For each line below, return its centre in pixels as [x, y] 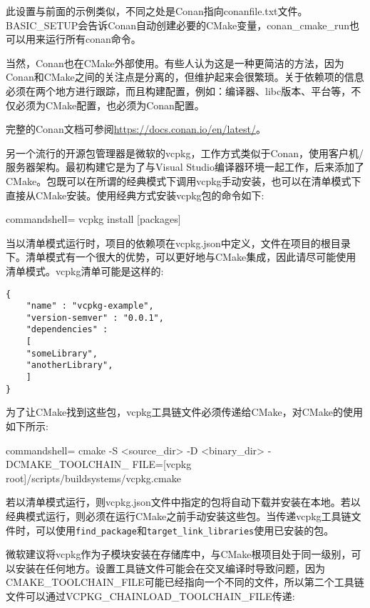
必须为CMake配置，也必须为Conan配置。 [110, 105]
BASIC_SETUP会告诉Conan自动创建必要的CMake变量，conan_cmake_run [178, 25]
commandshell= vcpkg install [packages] [93, 219]
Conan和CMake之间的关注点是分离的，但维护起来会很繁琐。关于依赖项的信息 [185, 77]
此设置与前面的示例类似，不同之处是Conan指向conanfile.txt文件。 [157, 11]
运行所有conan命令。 [93, 39]
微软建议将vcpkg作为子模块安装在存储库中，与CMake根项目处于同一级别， [179, 554]
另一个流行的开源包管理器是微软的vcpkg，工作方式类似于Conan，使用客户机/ [185, 153]
